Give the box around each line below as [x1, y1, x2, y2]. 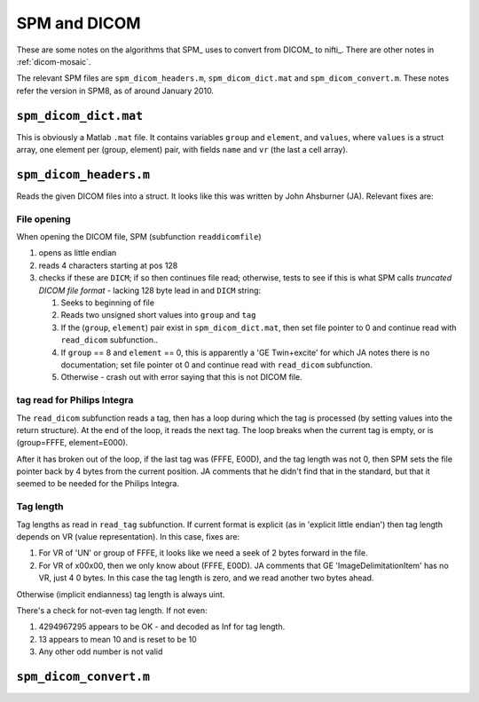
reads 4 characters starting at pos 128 [38, 260, 178, 271]
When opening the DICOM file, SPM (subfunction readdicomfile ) [16, 232, 262, 242]
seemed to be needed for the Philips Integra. [16, 478, 179, 489]
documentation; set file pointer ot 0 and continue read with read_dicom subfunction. [60, 359, 373, 370]
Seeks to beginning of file [60, 297, 155, 308]
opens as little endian [38, 248, 117, 258]
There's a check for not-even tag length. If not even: [16, 604, 208, 616]
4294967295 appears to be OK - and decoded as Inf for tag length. [38, 621, 286, 632]
